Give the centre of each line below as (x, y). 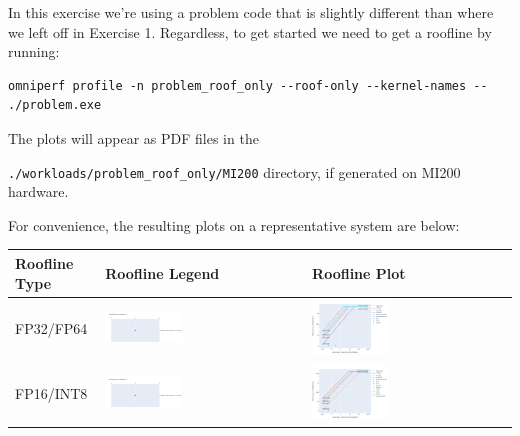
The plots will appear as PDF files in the (133, 137)
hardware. (38, 191)
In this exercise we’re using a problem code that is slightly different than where (251, 12)
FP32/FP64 (51, 328)
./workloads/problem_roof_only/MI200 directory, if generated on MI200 (234, 171)
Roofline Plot (359, 272)
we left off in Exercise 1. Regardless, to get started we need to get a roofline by (250, 31)
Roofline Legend (162, 272)
